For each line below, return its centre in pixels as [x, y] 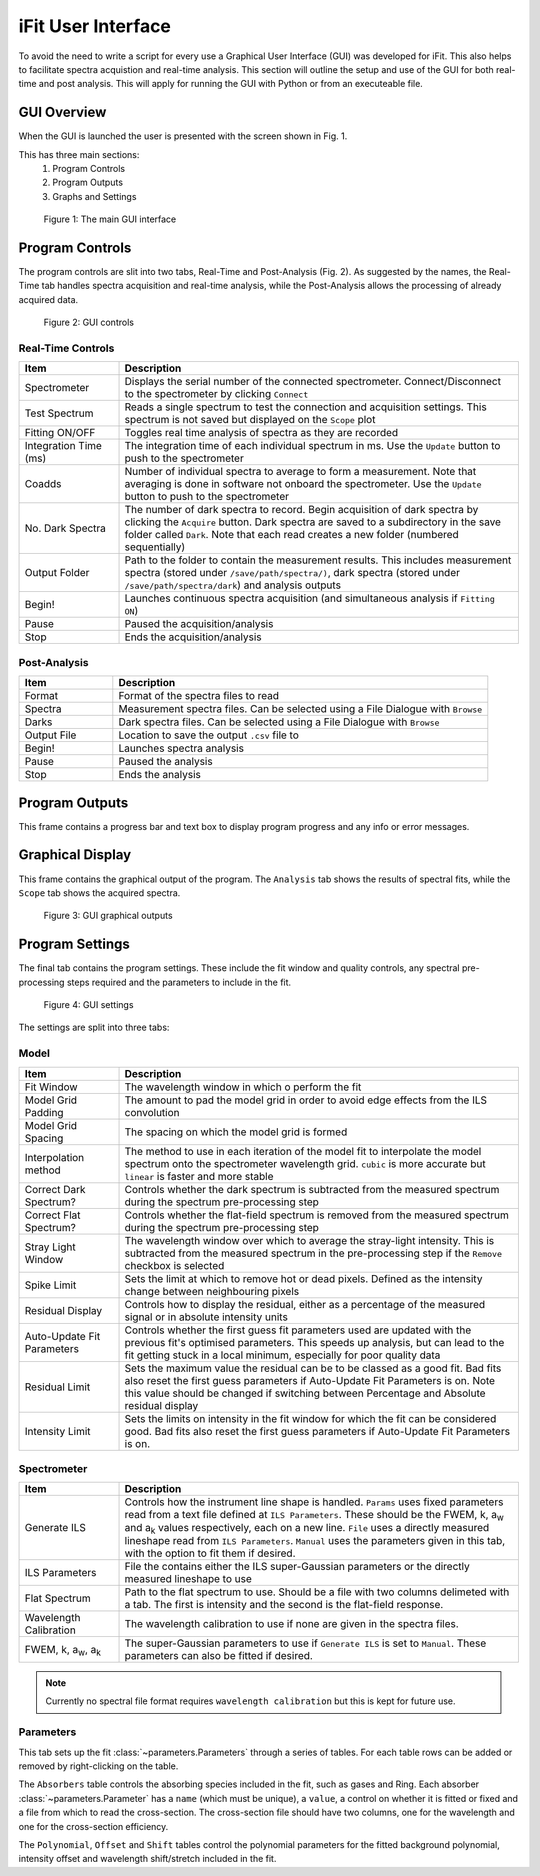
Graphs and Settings [94, 196]
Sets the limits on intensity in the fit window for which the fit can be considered [310, 1418]
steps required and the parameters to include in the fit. [179, 982]
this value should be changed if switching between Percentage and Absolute [305, 1393]
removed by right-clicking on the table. [98, 1766]
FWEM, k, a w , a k [63, 1650]
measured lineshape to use [188, 1579]
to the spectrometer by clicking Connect [216, 394]
